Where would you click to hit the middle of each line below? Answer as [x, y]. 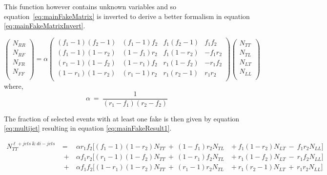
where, [14, 86]
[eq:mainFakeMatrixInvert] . [45, 26]
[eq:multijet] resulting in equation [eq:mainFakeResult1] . [88, 128]
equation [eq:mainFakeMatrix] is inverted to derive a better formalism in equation [127, 16]
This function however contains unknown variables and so [90, 6]
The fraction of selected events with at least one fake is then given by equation [122, 118]
